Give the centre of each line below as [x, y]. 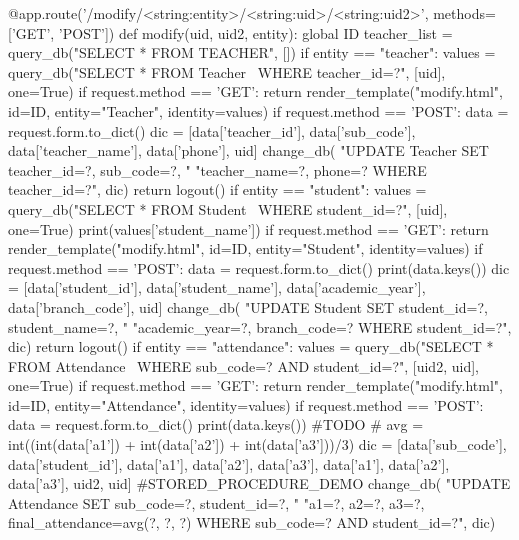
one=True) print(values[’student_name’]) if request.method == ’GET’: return [248, 228]
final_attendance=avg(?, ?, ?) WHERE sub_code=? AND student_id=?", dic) [252, 522]
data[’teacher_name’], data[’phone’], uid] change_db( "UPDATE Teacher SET [248, 150]
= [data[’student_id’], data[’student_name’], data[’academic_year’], [217, 287]
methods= [464, 13]
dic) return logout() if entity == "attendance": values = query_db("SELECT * [251, 346]
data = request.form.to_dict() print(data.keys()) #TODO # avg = [216, 424]
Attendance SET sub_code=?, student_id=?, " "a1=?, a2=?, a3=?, [216, 502]
